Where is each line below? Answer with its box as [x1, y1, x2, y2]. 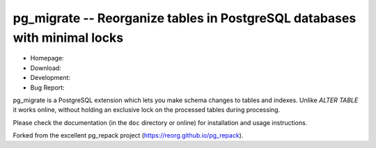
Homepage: [30, 54, 64, 63]
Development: [30, 74, 71, 82]
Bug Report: [30, 83, 65, 92]
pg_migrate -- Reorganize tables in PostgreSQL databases [13, 10, 357, 26]
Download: [30, 63, 62, 72]
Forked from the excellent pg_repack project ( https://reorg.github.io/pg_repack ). [13, 131, 244, 140]
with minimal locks [13, 30, 124, 45]
